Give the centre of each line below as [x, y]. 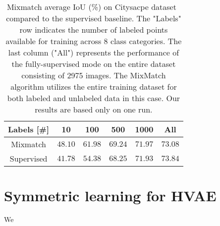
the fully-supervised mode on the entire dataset [94, 64]
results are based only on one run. [94, 109]
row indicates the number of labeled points [94, 29]
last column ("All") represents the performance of [94, 52]
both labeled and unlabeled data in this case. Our [94, 98]
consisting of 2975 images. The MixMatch [94, 75]
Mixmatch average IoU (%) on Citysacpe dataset [91, 7]
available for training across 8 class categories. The [94, 41]
